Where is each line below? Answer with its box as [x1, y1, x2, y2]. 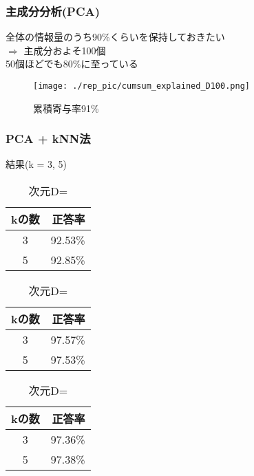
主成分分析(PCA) [6, 2, 100, 19]
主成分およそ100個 [23, 43, 106, 57]
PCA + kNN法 [6, 130, 91, 147]
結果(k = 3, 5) [6, 157, 67, 171]
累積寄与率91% [33, 100, 99, 115]
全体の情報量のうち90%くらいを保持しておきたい [6, 30, 225, 44]
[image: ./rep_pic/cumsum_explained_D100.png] [33, 81, 250, 91]
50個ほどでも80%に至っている [6, 56, 138, 71]
